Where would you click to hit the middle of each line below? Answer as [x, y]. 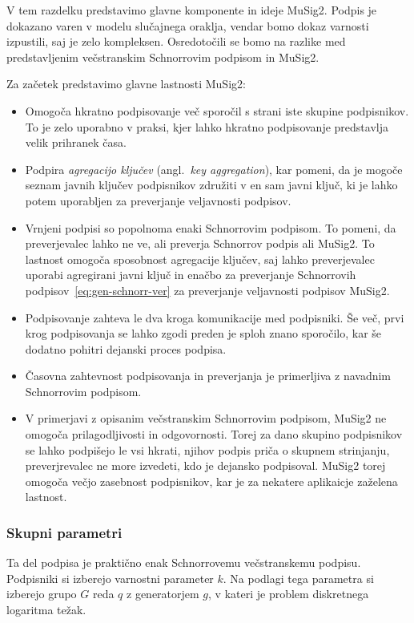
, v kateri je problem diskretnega [289, 594]
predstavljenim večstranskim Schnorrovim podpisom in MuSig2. [163, 57]
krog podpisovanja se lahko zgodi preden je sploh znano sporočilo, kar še [203, 333]
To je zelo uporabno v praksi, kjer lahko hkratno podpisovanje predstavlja [207, 126]
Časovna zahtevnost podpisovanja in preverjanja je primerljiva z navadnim [208, 376]
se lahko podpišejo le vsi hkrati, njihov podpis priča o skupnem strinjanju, [207, 449]
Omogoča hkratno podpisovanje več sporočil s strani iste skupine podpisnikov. [217, 110]
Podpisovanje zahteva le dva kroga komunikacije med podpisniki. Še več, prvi [215, 317]
